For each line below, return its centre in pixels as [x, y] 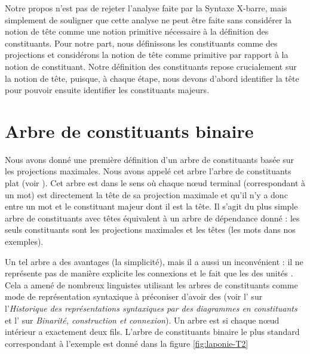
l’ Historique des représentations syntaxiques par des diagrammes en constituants [151, 308]
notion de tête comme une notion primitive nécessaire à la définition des [137, 31]
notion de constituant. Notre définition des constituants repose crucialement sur [151, 66]
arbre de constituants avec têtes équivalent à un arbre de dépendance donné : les [152, 218]
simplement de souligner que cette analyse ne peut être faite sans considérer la [148, 19]
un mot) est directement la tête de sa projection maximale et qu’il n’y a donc [146, 194]
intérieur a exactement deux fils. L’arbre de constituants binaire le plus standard [152, 332]
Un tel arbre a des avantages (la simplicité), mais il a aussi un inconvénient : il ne [154, 261]
